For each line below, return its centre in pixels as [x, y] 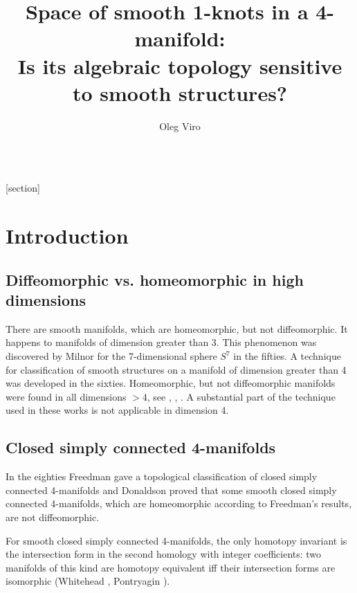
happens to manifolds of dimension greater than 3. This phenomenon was [161, 342]
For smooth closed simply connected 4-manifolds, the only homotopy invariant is [176, 540]
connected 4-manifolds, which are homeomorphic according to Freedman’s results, [179, 503]
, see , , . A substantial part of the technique [241, 396]
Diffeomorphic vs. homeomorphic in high [155, 279]
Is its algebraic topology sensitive [180, 65]
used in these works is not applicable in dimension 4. [117, 410]
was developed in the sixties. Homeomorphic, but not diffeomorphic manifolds [171, 383]
